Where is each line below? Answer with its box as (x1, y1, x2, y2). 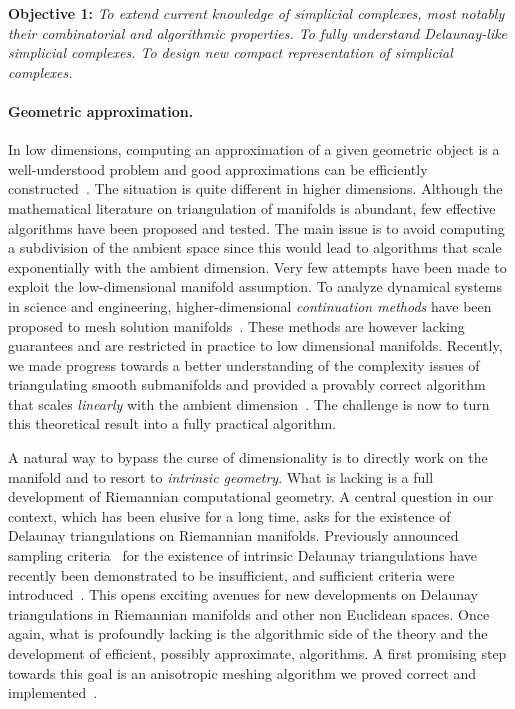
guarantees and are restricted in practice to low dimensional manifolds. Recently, (8, 335, 503, 356)
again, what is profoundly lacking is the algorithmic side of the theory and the (8, 623, 488, 644)
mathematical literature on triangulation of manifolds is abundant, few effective (8, 197, 496, 218)
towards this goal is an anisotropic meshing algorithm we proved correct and (8, 662, 477, 683)
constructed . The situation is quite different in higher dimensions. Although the (8, 178, 503, 199)
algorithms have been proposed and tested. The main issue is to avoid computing (8, 217, 505, 238)
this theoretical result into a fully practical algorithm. (8, 413, 337, 434)
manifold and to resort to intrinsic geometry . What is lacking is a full (8, 466, 434, 487)
